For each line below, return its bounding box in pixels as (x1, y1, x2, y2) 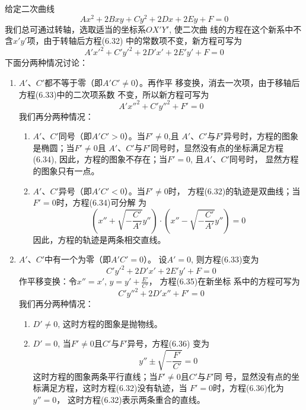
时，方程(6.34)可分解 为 (56, 196, 147, 209)
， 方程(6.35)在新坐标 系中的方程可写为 (148, 275, 300, 287)
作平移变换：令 (18, 275, 77, 287)
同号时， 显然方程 (229, 153, 299, 165)
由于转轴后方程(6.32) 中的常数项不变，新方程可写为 (43, 34, 243, 47)
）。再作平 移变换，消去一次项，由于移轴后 (135, 76, 300, 88)
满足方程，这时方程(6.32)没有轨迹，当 (41, 382, 187, 394)
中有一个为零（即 (44, 253, 111, 265)
